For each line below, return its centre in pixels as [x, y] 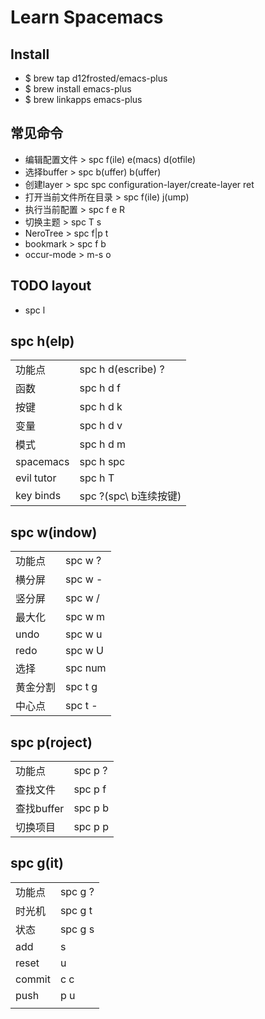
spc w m [85, 617]
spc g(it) [37, 863]
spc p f [90, 789]
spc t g [81, 687]
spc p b [91, 808]
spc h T [97, 478]
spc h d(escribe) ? [122, 369]
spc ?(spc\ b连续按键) [130, 496]
